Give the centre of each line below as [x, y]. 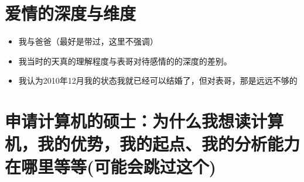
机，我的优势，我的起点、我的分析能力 [153, 144]
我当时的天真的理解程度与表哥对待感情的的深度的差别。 [125, 61]
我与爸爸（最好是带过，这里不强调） [88, 41]
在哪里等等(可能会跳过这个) [111, 166]
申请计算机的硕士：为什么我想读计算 [144, 121]
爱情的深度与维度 [71, 13]
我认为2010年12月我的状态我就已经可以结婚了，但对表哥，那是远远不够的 [158, 80]
